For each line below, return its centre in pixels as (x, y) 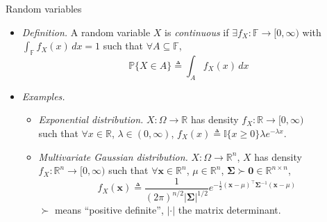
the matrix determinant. (229, 210)
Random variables (44, 8)
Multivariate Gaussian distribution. (113, 156)
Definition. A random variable (86, 32)
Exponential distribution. (91, 119)
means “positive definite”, (109, 210)
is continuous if (197, 32)
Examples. (43, 96)
